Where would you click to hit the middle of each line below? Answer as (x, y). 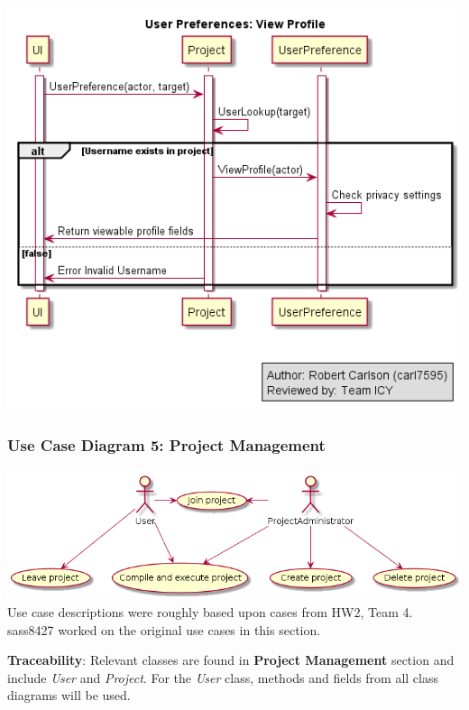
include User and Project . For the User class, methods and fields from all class (223, 677)
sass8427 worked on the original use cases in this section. (164, 629)
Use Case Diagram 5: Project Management (166, 444)
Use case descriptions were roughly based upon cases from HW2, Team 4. (210, 612)
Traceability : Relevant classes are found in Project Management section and (231, 660)
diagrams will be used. (69, 695)
